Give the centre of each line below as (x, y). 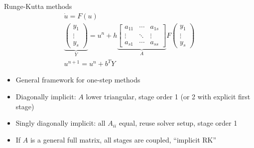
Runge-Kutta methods (38, 6)
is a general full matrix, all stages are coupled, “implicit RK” (123, 139)
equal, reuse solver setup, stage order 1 (178, 123)
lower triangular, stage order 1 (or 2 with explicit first (168, 96)
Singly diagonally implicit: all (61, 123)
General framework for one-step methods (78, 80)
